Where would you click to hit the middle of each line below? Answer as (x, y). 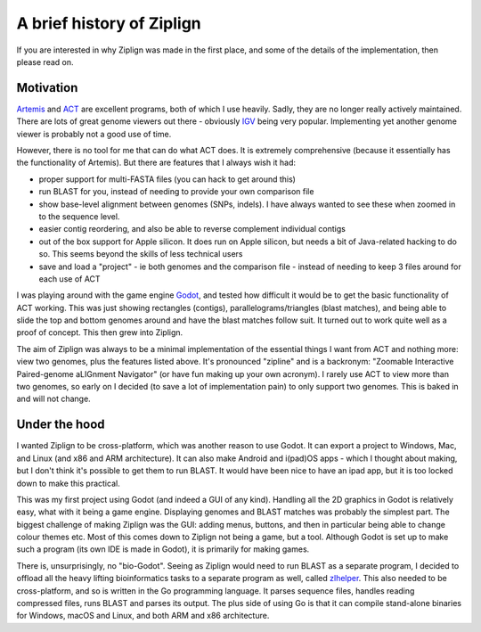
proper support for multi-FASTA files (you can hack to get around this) (167, 179)
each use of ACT (70, 279)
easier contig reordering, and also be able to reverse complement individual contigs (192, 229)
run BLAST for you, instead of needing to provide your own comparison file (176, 192)
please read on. (45, 62)
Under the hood (61, 425)
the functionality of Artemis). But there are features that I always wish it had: (156, 163)
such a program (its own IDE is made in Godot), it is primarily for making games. (163, 549)
